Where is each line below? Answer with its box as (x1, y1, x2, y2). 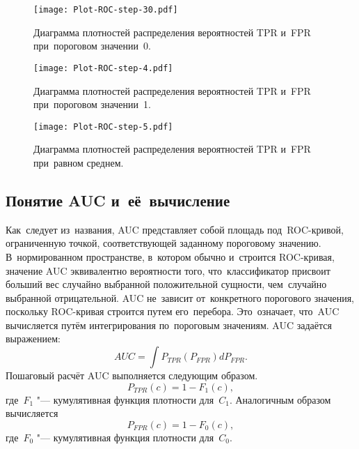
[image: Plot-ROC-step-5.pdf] (33, 121, 173, 132)
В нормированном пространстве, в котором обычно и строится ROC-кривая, (6, 249, 335, 264)
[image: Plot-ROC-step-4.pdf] (33, 63, 173, 73)
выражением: (6, 331, 61, 346)
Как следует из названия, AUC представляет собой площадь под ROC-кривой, (6, 222, 344, 236)
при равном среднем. (33, 155, 124, 169)
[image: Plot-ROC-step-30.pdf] (33, 5, 178, 15)
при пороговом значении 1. (33, 97, 151, 112)
